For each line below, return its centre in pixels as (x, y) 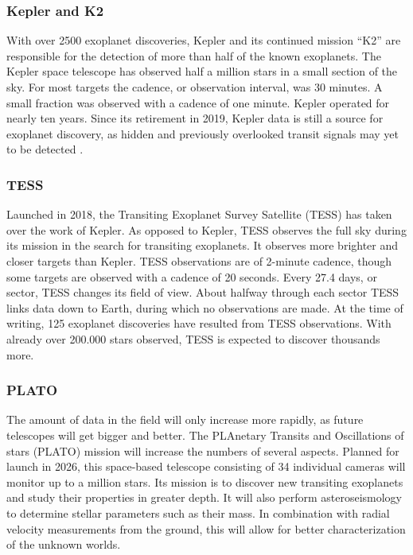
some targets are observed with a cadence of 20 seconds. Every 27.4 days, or (192, 276)
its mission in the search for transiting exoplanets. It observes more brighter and (203, 245)
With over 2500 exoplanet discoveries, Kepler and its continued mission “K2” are (204, 40)
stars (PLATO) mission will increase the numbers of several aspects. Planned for (203, 450)
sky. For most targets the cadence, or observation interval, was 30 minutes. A (195, 87)
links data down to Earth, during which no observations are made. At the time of (205, 307)
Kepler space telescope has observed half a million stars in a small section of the (202, 71)
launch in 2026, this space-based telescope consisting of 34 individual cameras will (206, 466)
